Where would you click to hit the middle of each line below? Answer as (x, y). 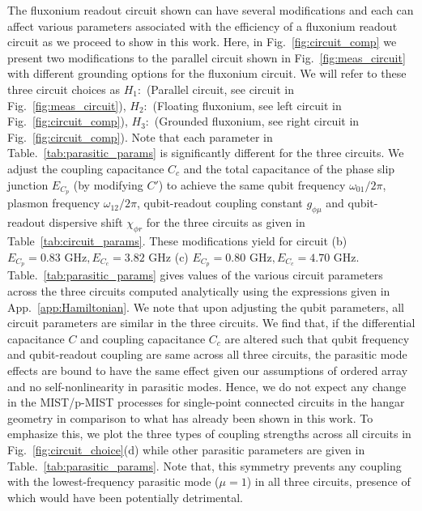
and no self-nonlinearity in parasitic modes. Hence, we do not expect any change (207, 386)
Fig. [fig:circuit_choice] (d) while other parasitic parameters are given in (186, 449)
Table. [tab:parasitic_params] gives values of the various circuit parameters (195, 275)
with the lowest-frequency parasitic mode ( (113, 481)
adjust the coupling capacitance (86, 168)
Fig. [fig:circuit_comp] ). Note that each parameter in (140, 136)
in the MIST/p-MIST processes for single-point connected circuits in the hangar (206, 402)
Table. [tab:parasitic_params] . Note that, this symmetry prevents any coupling (205, 465)
